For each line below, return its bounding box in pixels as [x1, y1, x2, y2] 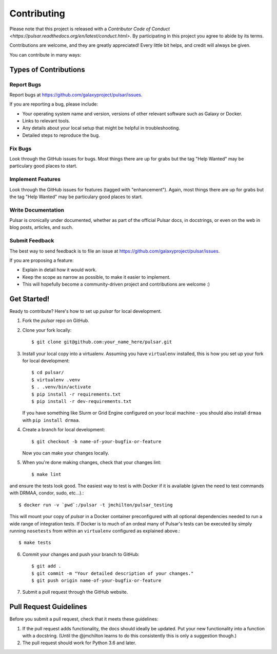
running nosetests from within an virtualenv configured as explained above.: [9, 528, 181, 534]
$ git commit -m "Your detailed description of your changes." [31, 570, 194, 576]
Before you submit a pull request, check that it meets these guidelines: [9, 616, 159, 622]
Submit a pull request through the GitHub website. [22, 589, 128, 595]
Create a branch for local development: [22, 427, 105, 433]
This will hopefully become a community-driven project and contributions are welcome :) [22, 281, 210, 288]
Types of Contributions [9, 65, 85, 74]
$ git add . [31, 563, 62, 569]
